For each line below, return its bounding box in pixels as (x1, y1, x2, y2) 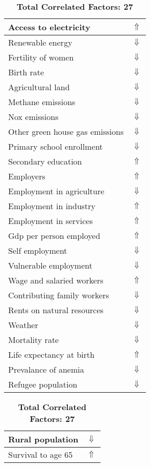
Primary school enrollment (8, 140, 103, 152)
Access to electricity (8, 21, 90, 33)
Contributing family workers (8, 289, 109, 301)
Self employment (8, 245, 67, 256)
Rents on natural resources (8, 304, 104, 316)
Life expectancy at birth (8, 349, 95, 360)
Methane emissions (8, 96, 76, 108)
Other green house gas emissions (8, 126, 124, 137)
